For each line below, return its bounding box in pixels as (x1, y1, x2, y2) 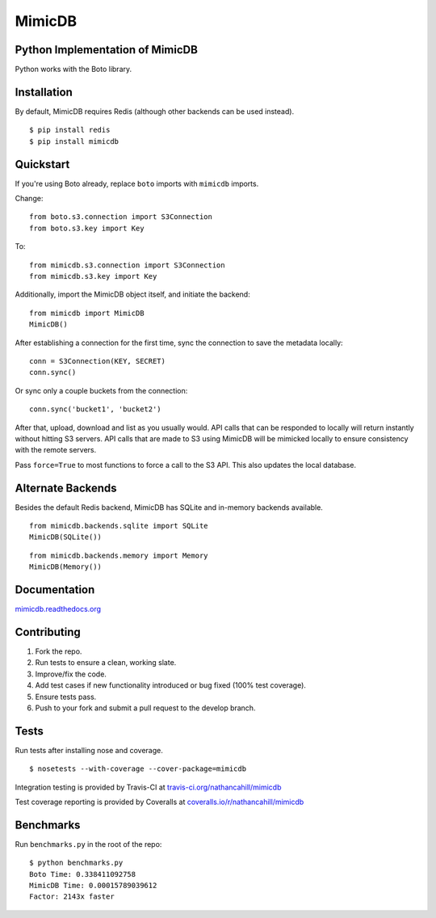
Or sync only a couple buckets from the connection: (15, 385, 188, 395)
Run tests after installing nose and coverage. (15, 745, 163, 755)
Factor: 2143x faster (29, 892, 115, 901)
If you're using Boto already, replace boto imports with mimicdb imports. (15, 179, 259, 188)
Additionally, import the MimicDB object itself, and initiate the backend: (15, 289, 250, 299)
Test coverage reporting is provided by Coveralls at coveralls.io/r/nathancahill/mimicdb (15, 797, 304, 806)
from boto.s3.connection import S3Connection (29, 213, 213, 221)
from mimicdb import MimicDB (29, 308, 145, 318)
